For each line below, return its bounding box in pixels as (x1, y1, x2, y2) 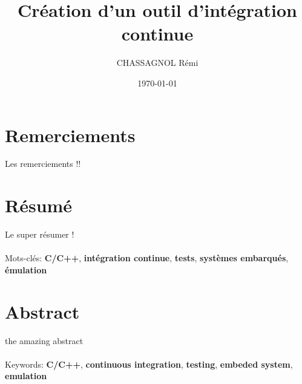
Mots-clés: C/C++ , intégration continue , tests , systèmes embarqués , (5, 252, 289, 264)
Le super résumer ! (5, 228, 74, 241)
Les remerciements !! (5, 157, 81, 170)
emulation (5, 369, 47, 382)
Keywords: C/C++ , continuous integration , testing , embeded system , (5, 357, 293, 370)
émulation (5, 263, 47, 276)
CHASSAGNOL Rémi (116, 56, 199, 69)
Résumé (5, 193, 73, 218)
